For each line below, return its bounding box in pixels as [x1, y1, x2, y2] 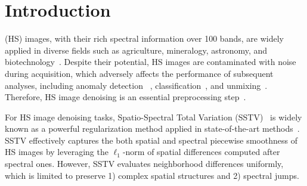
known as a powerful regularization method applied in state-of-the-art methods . [5, 122, 300, 135]
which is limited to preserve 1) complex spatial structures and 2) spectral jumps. [5, 169, 299, 181]
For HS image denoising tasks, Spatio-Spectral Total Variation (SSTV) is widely [5, 110, 302, 123]
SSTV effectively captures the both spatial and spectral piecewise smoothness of [5, 134, 297, 146]
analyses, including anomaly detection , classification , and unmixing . [5, 79, 268, 91]
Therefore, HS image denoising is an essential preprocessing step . [5, 91, 246, 103]
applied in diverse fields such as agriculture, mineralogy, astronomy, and [5, 44, 268, 56]
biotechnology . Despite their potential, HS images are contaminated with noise [5, 55, 296, 68]
